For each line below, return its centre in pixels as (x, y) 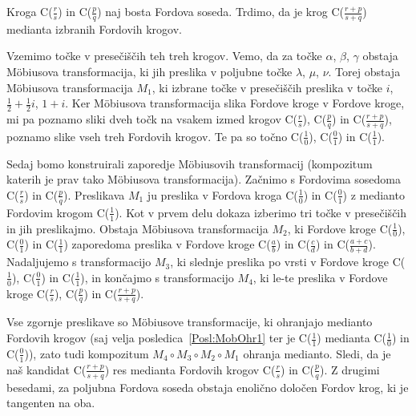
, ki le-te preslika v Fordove (320, 277)
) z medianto (374, 194)
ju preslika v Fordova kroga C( (222, 194)
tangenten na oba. (51, 403)
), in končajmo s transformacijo (157, 277)
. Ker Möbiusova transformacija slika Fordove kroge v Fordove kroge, (235, 103)
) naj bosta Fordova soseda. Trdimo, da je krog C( (220, 11)
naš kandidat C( (46, 369)
